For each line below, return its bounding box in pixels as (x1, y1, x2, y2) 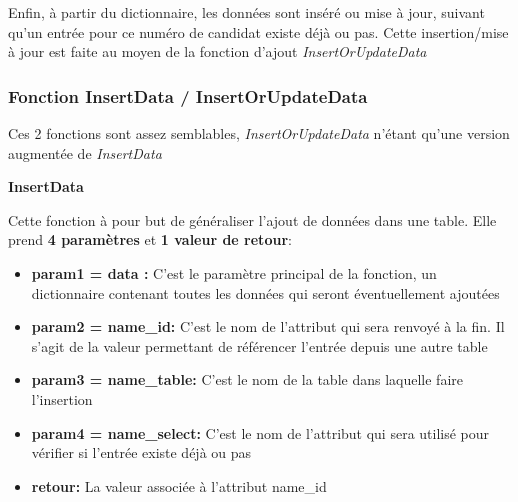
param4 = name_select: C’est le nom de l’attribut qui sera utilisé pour (31, 422, 490, 443)
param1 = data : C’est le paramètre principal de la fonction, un (31, 262, 437, 283)
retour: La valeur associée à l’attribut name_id (31, 475, 327, 496)
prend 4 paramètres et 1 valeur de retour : (8, 229, 292, 250)
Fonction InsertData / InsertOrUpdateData (8, 83, 368, 108)
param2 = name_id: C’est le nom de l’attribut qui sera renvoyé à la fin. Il (31, 316, 505, 337)
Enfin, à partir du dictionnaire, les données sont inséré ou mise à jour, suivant (8, 2, 485, 22)
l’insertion (31, 388, 93, 409)
